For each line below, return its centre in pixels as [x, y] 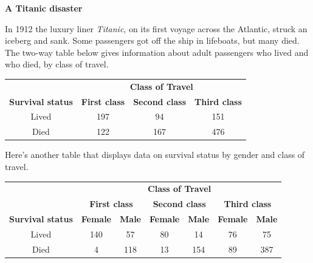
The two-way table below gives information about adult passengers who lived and [157, 52]
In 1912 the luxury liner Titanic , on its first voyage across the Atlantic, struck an [156, 28]
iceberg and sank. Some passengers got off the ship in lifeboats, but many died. [152, 40]
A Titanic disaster [44, 8]
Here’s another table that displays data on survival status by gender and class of [155, 155]
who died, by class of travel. [57, 64]
